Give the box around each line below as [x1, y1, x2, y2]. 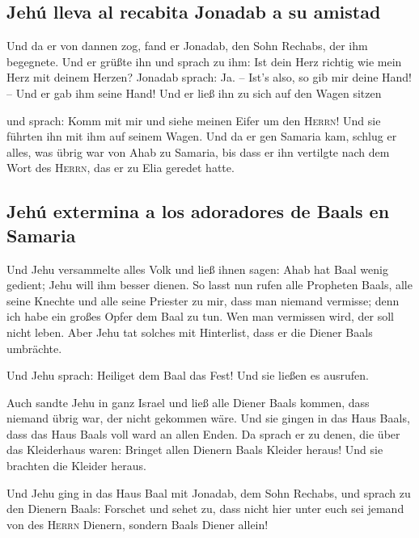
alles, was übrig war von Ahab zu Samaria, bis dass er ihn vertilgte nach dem [6, 143, 390, 160]
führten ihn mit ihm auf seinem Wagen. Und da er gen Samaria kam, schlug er [6, 128, 397, 145]
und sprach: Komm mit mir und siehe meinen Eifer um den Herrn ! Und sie [6, 111, 381, 128]
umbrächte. [6, 339, 62, 356]
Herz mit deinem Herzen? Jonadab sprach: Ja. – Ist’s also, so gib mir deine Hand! [6, 69, 413, 86]
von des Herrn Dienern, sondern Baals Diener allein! [6, 515, 269, 532]
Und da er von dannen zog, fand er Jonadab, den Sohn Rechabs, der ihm [6, 37, 368, 54]
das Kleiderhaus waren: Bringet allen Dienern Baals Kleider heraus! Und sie [6, 441, 383, 458]
